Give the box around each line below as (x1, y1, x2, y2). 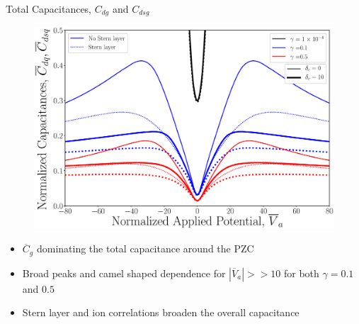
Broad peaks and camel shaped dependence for (22, 265, 226, 280)
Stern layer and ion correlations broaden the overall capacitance (22, 305, 300, 320)
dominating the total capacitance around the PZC (36, 241, 254, 256)
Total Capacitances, (6, 1, 92, 16)
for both (284, 265, 319, 280)
